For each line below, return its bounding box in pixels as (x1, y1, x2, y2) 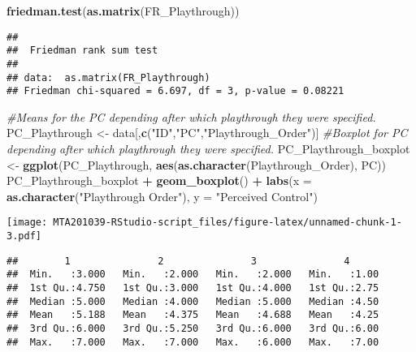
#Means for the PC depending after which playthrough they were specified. (6, 108, 376, 125)
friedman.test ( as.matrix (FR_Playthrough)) (6, 2, 240, 19)
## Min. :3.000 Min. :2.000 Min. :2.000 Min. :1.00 (6, 268, 379, 281)
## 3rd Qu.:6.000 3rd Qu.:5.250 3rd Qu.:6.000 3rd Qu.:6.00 (6, 323, 379, 335)
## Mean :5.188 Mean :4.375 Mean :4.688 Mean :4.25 (6, 309, 379, 321)
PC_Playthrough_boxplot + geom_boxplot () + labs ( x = (6, 172, 312, 189)
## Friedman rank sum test (6, 45, 158, 57)
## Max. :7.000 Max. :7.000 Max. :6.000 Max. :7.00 (6, 336, 379, 348)
